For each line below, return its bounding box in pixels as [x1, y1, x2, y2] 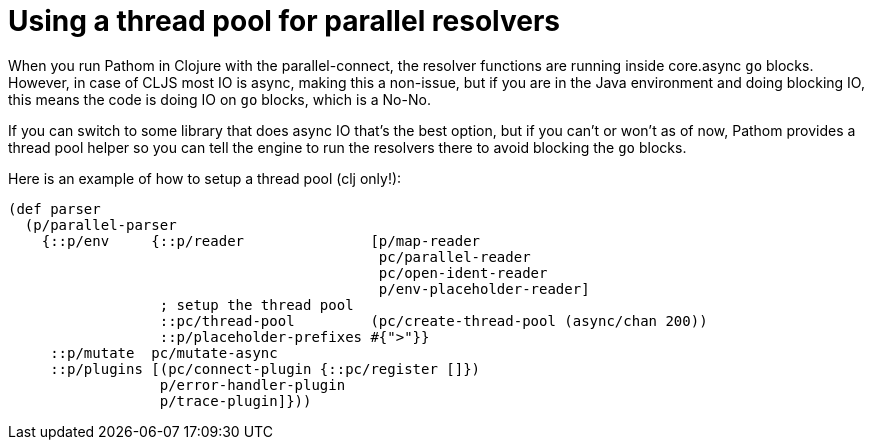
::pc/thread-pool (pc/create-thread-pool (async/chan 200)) [159, 312, 708, 329]
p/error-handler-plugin [159, 376, 346, 393]
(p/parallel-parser [24, 216, 177, 233]
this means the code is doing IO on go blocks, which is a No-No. [8, 90, 431, 108]
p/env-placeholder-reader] [378, 280, 590, 297]
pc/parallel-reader [378, 248, 531, 265]
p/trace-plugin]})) [159, 392, 312, 409]
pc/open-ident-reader [378, 264, 548, 281]
